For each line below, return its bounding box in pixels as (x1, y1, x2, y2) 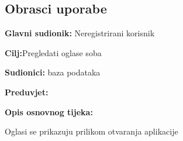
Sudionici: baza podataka (5, 66, 101, 78)
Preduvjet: (5, 85, 49, 98)
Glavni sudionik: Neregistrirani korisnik (5, 27, 155, 39)
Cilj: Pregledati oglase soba (5, 46, 102, 59)
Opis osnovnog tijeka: (5, 105, 93, 118)
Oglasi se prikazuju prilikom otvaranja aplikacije (5, 125, 178, 137)
